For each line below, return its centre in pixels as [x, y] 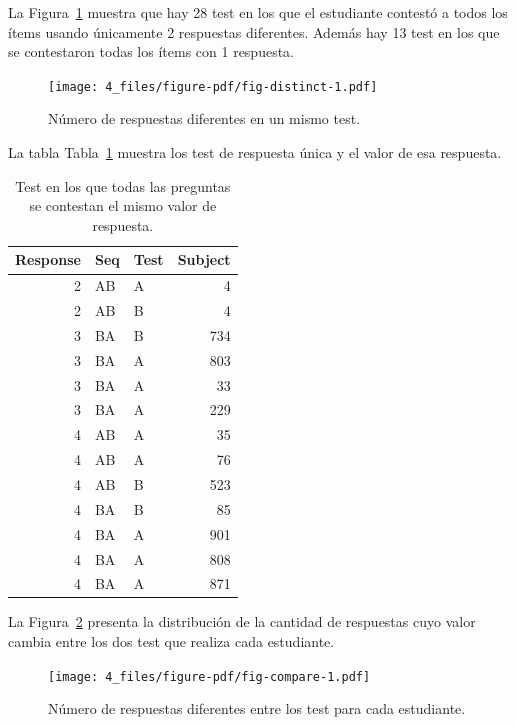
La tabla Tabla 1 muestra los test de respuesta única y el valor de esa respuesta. [255, 152]
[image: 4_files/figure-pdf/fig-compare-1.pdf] [209, 676]
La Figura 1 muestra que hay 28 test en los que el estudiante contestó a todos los [258, 12]
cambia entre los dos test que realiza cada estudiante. [171, 641]
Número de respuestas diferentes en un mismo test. [204, 118]
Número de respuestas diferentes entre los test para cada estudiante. [257, 708]
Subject [204, 259]
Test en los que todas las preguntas [123, 185]
